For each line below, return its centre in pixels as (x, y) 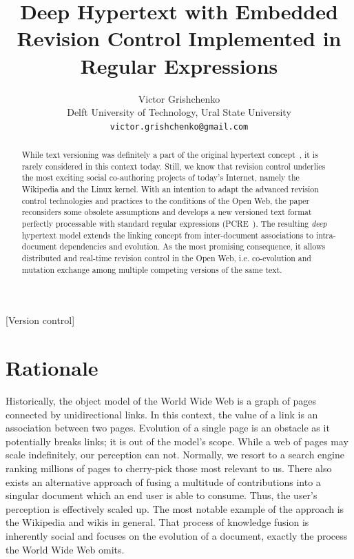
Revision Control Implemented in (179, 38)
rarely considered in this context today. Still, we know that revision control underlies (174, 166)
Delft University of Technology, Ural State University (179, 112)
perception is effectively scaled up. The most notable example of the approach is (175, 508)
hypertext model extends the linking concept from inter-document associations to (167, 235)
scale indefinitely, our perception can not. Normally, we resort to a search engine (175, 455)
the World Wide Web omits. (65, 549)
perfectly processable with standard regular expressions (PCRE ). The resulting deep (174, 224)
